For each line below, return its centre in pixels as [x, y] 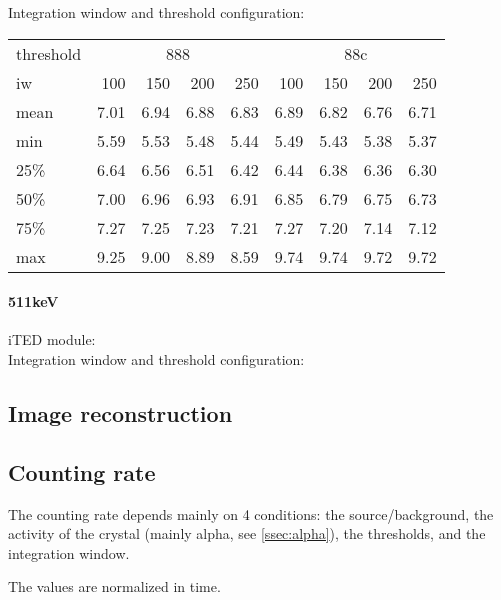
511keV [33, 301]
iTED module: [52, 339]
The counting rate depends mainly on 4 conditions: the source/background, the [251, 513]
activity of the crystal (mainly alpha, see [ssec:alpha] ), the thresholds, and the [247, 533]
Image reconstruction [120, 412]
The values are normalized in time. [114, 586]
